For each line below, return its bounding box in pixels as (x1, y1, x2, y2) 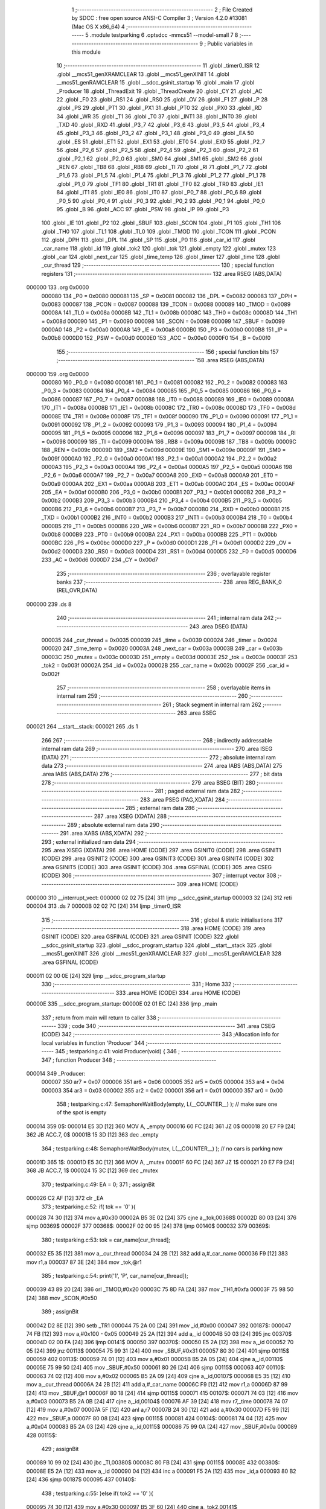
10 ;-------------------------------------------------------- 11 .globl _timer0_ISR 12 (56, 62, 260, 69)
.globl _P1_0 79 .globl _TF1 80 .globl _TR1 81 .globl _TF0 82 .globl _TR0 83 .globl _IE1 (56, 180, 263, 187)
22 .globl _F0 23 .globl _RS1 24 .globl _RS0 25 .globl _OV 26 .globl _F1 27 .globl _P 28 (56, 95, 268, 103)
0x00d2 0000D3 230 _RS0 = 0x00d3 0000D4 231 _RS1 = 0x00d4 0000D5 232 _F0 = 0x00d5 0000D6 (41, 547, 297, 555)
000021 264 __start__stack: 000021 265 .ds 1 (26, 723, 138, 730)
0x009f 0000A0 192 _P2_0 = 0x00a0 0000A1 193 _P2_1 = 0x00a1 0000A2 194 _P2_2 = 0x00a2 (41, 455, 277, 462)
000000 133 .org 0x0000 (26, 284, 89, 291)
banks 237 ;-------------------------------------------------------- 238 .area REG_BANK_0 (56, 578, 282, 585)
